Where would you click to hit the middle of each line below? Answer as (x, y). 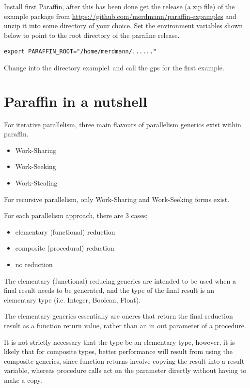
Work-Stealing (36, 183)
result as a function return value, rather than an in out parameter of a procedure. (125, 325)
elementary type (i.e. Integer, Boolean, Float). (72, 299)
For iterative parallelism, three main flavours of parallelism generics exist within (123, 124)
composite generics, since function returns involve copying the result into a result (124, 361)
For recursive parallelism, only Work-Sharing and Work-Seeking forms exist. (117, 199)
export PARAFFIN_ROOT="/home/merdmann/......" (80, 52)
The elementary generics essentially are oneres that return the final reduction (118, 316)
